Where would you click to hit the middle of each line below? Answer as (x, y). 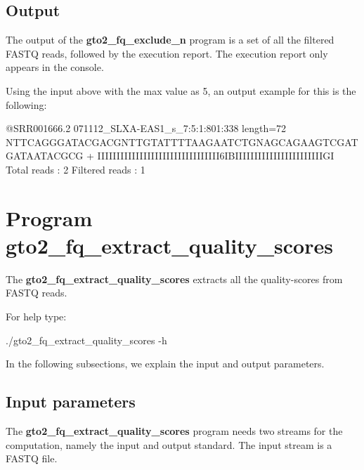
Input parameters (71, 402)
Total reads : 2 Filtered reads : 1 (76, 169)
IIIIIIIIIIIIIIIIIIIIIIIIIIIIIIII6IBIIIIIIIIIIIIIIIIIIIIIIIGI (216, 156)
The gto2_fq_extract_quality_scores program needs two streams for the (174, 431)
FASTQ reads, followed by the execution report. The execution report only (167, 53)
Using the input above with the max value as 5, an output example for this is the (181, 90)
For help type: (36, 316)
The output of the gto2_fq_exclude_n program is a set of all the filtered (170, 40)
